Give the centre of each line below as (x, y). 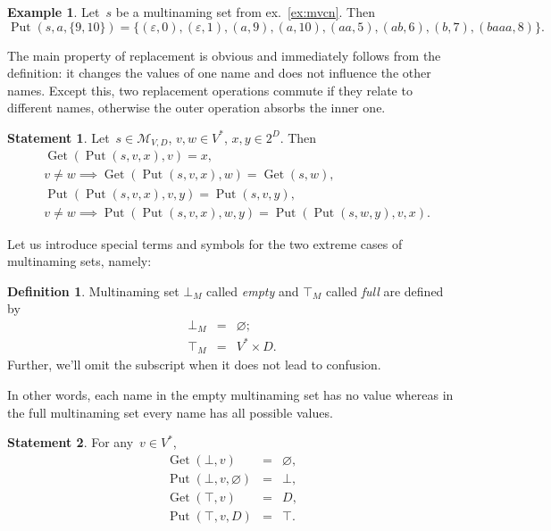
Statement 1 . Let (58, 137)
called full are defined (385, 290)
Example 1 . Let (54, 12)
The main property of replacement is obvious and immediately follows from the (224, 55)
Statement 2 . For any (71, 442)
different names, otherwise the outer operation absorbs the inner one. (196, 108)
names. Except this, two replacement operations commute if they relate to (210, 90)
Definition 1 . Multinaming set (93, 290)
